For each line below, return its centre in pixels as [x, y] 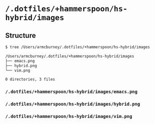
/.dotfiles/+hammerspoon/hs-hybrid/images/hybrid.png [73, 104]
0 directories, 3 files [30, 79]
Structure [21, 35]
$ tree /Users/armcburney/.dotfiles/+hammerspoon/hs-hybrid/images [78, 47]
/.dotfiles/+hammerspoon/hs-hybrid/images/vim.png [69, 116]
